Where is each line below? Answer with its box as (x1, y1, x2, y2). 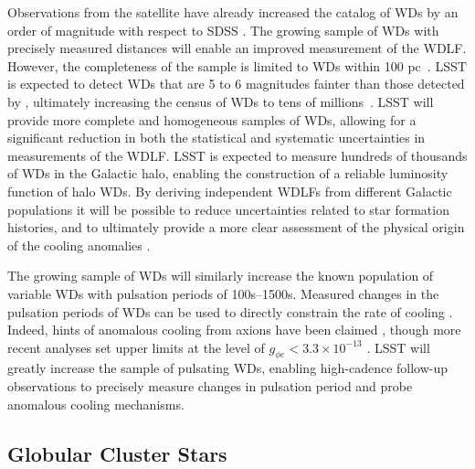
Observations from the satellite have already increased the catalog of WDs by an (7, 3, 459, 21)
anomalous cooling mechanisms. (7, 394, 185, 413)
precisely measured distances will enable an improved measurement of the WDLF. (7, 38, 467, 58)
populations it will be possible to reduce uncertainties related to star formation (7, 199, 449, 219)
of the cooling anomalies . (7, 235, 151, 254)
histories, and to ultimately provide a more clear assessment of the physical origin (7, 218, 465, 237)
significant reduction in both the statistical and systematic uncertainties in (7, 128, 426, 147)
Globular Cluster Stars (7, 439, 227, 467)
